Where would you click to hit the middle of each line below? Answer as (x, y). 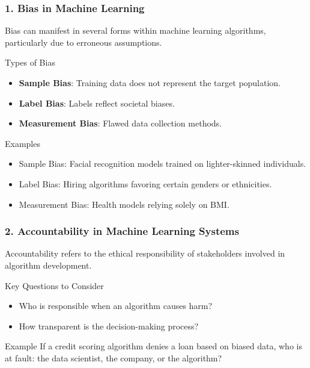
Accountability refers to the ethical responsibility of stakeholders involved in (145, 253)
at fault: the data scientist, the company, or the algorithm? (114, 357)
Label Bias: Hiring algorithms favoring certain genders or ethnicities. (145, 183)
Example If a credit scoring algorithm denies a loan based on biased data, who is (153, 346)
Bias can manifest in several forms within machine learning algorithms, (135, 30)
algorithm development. (48, 265)
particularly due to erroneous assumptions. (84, 42)
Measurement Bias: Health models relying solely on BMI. (124, 204)
